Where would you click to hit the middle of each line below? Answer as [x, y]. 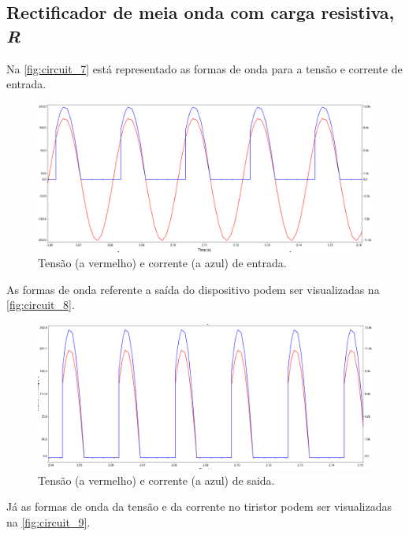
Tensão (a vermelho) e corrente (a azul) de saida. [156, 480]
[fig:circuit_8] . [41, 305]
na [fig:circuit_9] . [48, 522]
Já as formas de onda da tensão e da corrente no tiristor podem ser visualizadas [199, 506]
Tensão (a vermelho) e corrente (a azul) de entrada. [162, 263]
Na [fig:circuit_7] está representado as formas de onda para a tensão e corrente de [204, 68]
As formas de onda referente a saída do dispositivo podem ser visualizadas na [193, 289]
